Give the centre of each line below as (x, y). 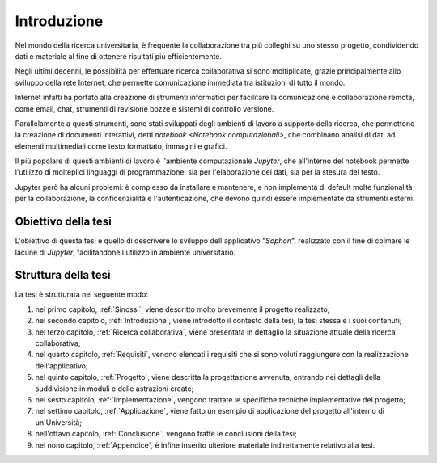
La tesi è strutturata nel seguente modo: (82, 294)
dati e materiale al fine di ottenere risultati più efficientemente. (119, 56)
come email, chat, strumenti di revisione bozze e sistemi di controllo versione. (144, 108)
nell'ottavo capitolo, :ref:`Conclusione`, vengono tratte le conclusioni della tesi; (166, 434)
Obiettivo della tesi (64, 222)
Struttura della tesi (63, 275)
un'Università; (59, 422)
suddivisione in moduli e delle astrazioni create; (115, 389)
